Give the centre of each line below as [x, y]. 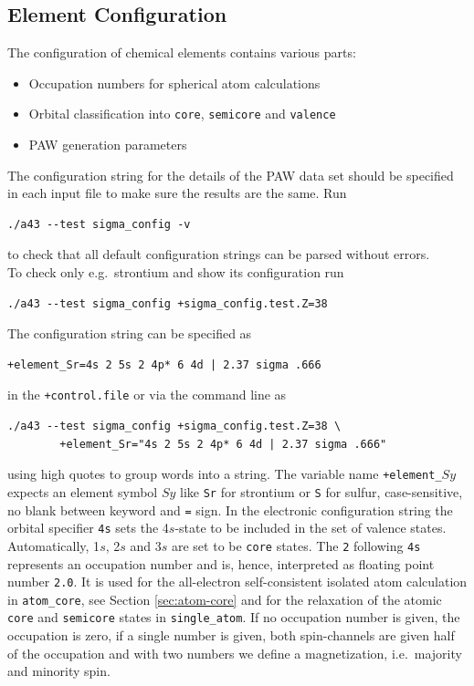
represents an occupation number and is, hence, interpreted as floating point [221, 563]
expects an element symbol [83, 491]
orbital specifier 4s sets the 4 [88, 528]
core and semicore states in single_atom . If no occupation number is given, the [234, 617]
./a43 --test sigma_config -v [99, 224]
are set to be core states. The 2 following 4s [296, 545]
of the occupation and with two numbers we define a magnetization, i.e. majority [235, 653]
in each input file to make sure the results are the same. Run [177, 193]
